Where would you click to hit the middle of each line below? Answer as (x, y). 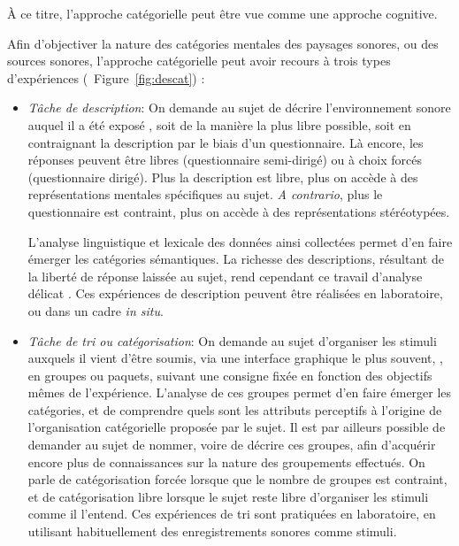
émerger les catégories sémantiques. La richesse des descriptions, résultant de (236, 259)
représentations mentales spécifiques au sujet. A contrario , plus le (205, 194)
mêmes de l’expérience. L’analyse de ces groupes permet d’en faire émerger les (240, 392)
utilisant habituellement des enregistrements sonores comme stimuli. (212, 531)
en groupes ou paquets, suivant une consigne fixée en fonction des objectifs (230, 375)
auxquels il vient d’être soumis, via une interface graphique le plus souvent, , (235, 358)
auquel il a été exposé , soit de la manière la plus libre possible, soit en (219, 124)
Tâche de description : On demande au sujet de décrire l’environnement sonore (239, 108)
